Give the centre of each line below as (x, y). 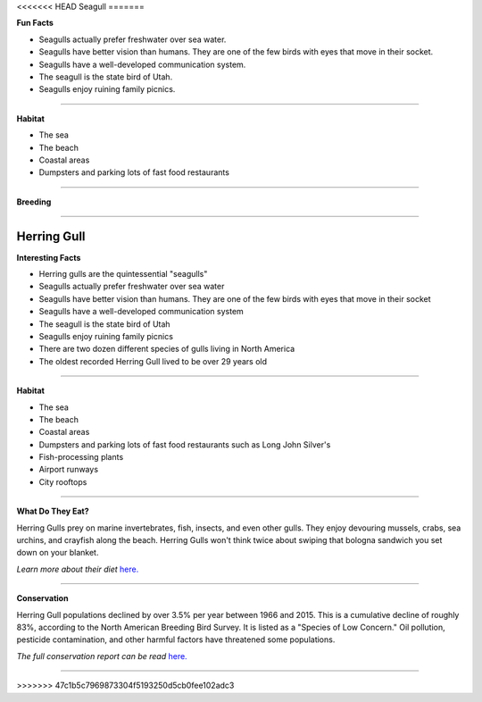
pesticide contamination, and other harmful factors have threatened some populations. (176, 639)
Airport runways (68, 470)
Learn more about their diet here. (78, 569)
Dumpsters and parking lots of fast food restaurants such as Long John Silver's (185, 444)
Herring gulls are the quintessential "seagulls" (123, 273)
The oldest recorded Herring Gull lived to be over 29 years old (153, 361)
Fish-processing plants (81, 457)
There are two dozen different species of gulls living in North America (167, 349)
